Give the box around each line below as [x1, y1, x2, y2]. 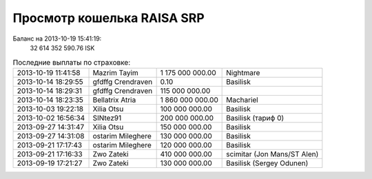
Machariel [226, 95, 258, 105]
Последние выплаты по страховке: [12, 57, 131, 67]
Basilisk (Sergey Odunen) [226, 158, 309, 168]
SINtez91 [92, 113, 122, 123]
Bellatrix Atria [92, 95, 136, 105]
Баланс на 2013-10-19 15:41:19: [12, 34, 102, 43]
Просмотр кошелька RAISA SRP [12, 10, 205, 25]
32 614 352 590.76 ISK [30, 43, 95, 52]
